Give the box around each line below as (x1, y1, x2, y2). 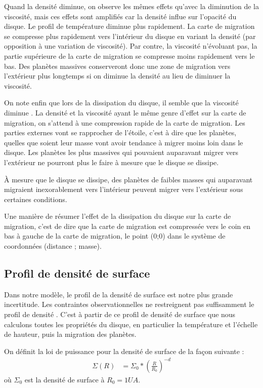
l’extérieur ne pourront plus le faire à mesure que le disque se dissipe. (4, 157, 219, 167)
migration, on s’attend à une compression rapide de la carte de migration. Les (4, 117, 245, 128)
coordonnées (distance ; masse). (4, 241, 102, 251)
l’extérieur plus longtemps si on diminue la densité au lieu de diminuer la (4, 70, 231, 81)
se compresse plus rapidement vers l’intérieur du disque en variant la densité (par (4, 30, 256, 41)
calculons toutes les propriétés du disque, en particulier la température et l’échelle (4, 319, 258, 329)
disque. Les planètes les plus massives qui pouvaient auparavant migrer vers (4, 147, 239, 158)
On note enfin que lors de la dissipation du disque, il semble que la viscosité (4, 97, 239, 108)
